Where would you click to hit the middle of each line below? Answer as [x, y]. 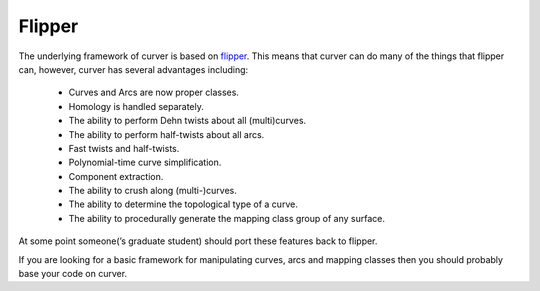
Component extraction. [116, 176]
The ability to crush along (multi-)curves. [152, 191]
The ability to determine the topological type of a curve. [183, 204]
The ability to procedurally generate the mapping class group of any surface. [226, 218]
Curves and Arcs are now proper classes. [154, 92]
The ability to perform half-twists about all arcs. [166, 134]
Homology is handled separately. [136, 106]
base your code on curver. [73, 274]
